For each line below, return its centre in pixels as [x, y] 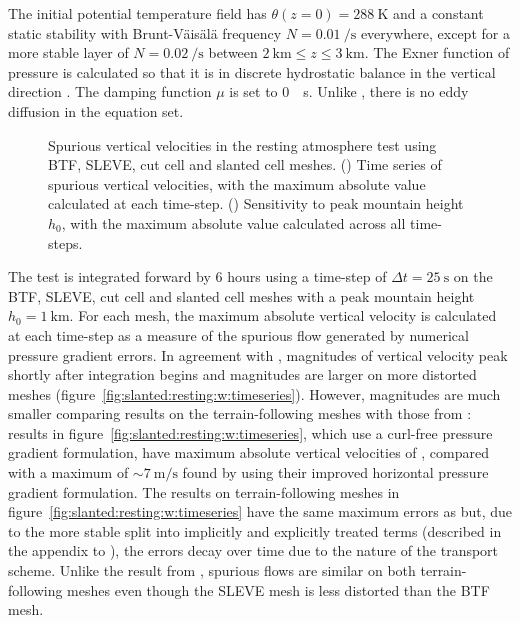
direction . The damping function [110, 91]
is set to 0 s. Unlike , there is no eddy [349, 91]
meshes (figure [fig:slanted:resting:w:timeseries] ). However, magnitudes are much [254, 393]
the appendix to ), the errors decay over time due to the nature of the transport [253, 550]
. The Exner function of [437, 52]
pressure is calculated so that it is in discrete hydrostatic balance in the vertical [252, 71]
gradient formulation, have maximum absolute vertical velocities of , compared [248, 452]
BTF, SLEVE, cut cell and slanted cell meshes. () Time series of [245, 164]
